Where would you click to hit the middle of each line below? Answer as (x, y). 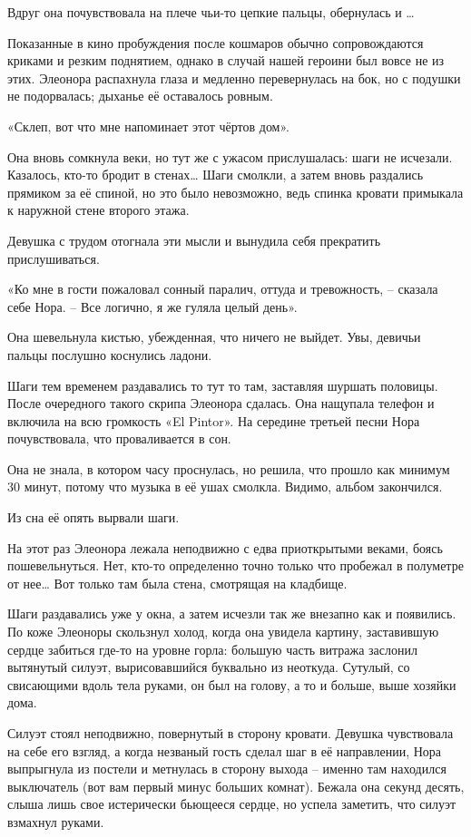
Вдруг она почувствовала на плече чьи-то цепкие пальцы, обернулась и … (211, 12)
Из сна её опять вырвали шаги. (93, 517)
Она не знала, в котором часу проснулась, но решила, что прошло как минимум (229, 468)
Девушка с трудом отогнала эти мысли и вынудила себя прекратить (194, 240)
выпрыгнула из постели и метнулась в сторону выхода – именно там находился (227, 769)
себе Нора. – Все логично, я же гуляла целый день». (152, 306)
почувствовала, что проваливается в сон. (119, 438)
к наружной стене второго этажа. (98, 210)
